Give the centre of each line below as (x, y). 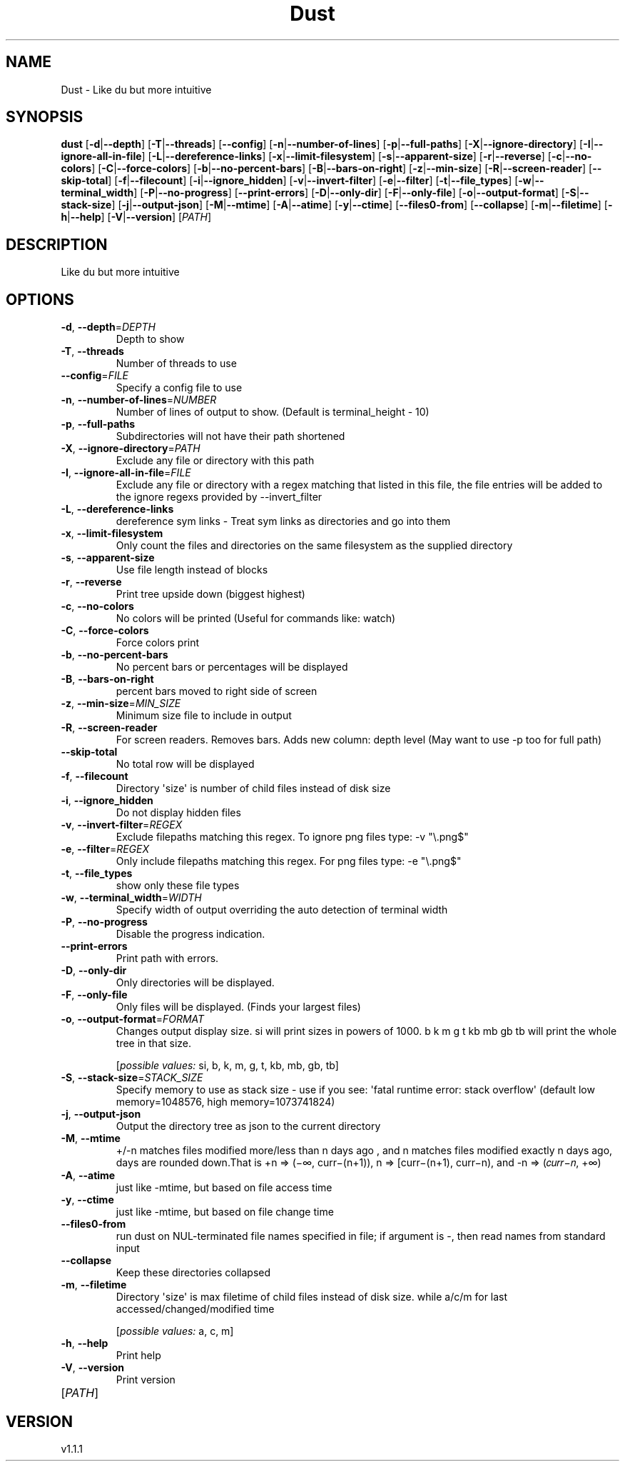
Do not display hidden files (178, 813)
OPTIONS (40, 299)
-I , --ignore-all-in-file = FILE (126, 473)
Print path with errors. (167, 958)
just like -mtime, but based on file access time (224, 1188)
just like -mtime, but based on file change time (225, 1212)
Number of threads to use (176, 364)
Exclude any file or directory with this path (215, 461)
